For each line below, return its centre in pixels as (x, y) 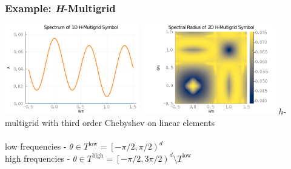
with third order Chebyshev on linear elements (129, 123)
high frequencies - (38, 158)
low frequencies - (36, 146)
